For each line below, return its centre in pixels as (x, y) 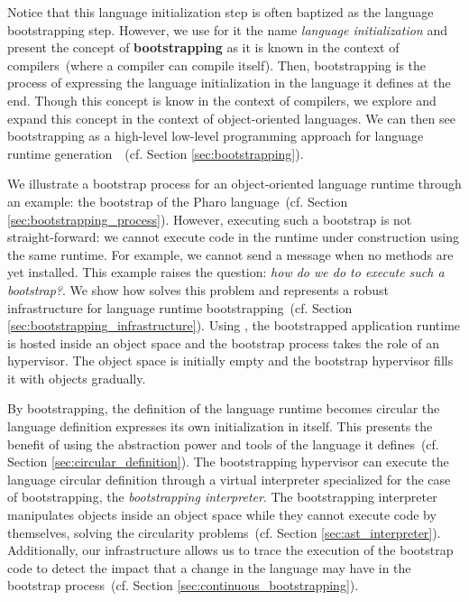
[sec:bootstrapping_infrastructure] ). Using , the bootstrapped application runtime (234, 325)
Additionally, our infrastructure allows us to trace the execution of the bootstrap (230, 550)
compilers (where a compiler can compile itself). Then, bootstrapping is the (217, 65)
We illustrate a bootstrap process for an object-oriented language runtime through (234, 184)
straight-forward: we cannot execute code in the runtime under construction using (233, 237)
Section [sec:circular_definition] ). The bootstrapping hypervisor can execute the (228, 462)
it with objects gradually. (77, 378)
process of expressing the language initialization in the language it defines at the (229, 83)
